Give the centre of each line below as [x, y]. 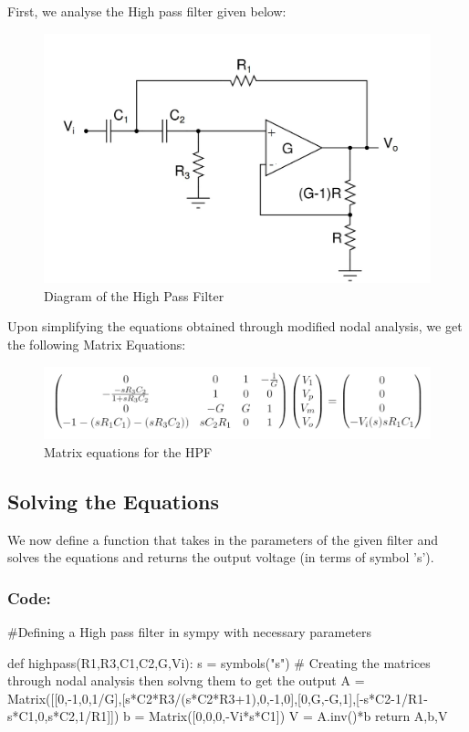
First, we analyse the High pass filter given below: [147, 11]
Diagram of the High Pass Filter [134, 295]
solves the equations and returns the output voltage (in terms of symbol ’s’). [221, 557]
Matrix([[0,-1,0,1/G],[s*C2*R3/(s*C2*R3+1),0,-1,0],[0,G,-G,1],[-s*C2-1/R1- [218, 698]
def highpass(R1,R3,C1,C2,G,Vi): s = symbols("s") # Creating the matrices [219, 662]
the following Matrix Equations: [97, 345]
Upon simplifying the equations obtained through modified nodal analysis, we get [235, 326]
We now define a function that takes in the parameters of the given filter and [223, 539]
